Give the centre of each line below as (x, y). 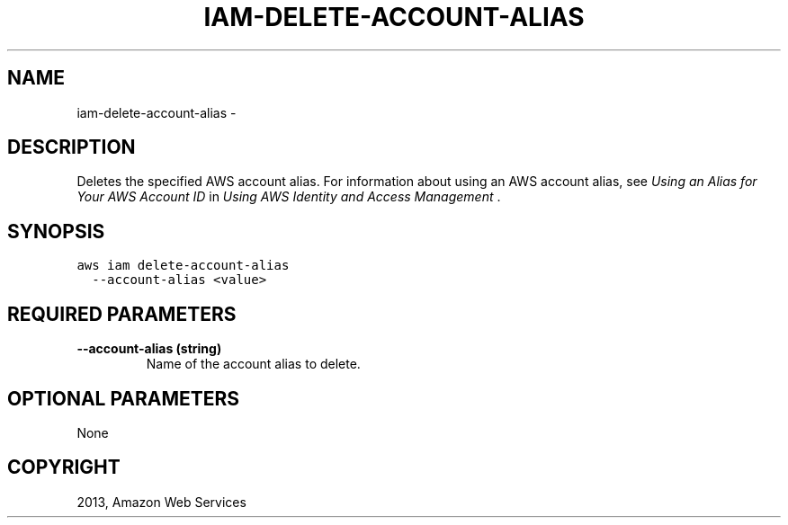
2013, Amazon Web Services (161, 502)
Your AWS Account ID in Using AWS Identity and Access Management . (289, 197)
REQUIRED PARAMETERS (122, 314)
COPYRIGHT (64, 467)
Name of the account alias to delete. (253, 364)
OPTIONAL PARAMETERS (124, 398)
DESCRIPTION (72, 147)
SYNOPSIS (56, 231)
